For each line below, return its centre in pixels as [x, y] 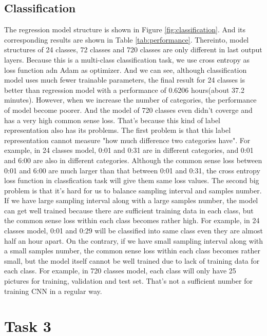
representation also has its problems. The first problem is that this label [118, 130]
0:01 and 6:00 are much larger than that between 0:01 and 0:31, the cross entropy [132, 170]
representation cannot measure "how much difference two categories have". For [127, 140]
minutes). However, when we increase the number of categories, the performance [130, 100]
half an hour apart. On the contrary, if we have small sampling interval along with [133, 240]
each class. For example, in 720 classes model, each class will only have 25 [120, 271]
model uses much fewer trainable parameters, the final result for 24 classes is [125, 80]
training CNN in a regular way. [53, 291]
